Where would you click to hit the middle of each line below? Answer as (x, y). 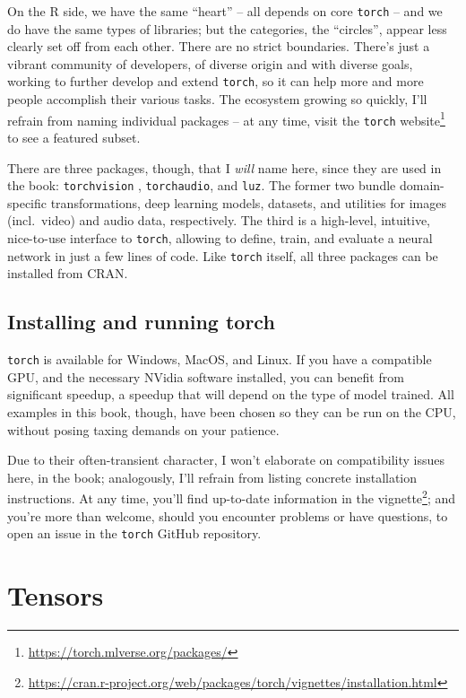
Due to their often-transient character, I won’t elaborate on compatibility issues (226, 460)
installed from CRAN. (68, 273)
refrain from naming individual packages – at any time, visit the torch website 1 (226, 118)
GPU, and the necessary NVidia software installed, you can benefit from (206, 376)
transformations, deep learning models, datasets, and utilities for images (248, 202)
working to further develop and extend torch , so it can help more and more (216, 81)
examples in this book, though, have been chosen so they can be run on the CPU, (232, 411)
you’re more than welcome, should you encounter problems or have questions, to (228, 515)
